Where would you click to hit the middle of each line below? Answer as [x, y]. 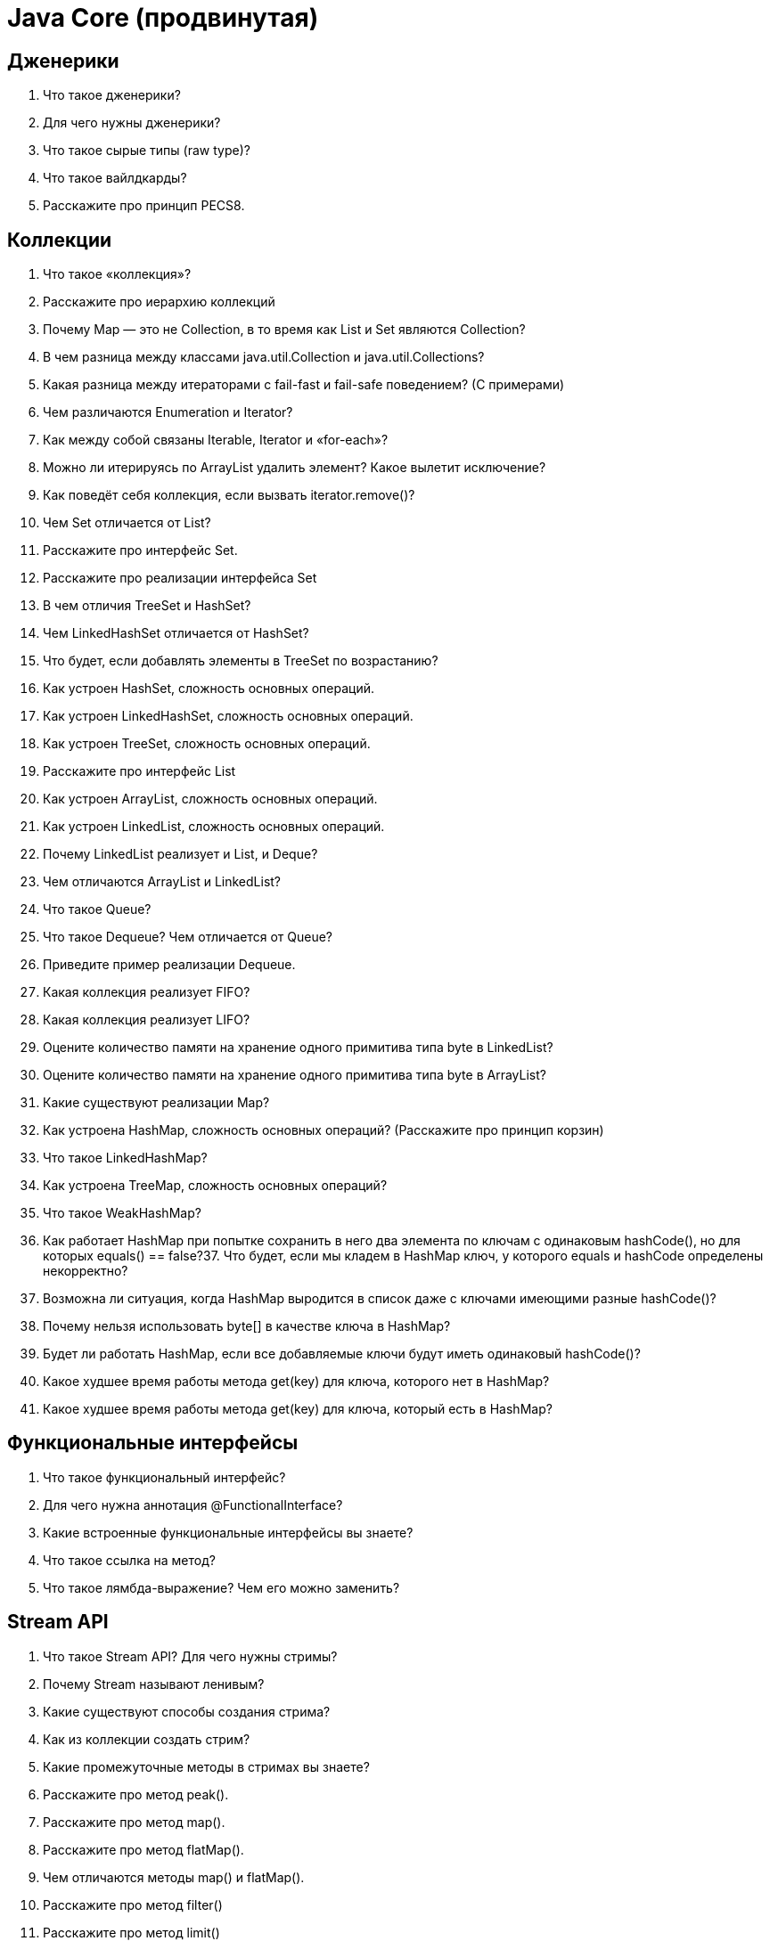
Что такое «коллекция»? [117, 274]
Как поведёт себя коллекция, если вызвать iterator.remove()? [229, 495]
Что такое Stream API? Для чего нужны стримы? [190, 1656]
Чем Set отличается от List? [127, 523]
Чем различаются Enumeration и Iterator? [168, 412]
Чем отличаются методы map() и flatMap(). [174, 1877]
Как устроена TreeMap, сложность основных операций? [215, 1186]
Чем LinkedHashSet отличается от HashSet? [176, 633]
